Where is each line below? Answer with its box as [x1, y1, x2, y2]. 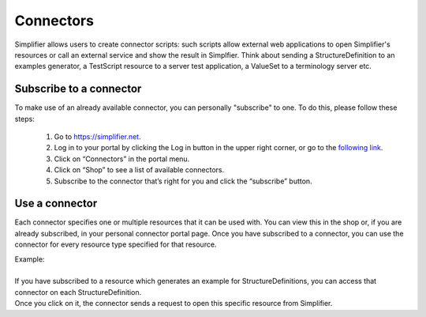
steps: [14, 114, 35, 123]
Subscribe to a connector [14, 82, 142, 96]
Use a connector [14, 197, 98, 210]
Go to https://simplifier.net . [54, 132, 141, 142]
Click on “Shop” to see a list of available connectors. [54, 165, 225, 175]
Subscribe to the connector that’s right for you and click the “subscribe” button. [54, 176, 312, 186]
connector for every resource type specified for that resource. [14, 240, 217, 249]
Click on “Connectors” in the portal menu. [54, 154, 190, 164]
